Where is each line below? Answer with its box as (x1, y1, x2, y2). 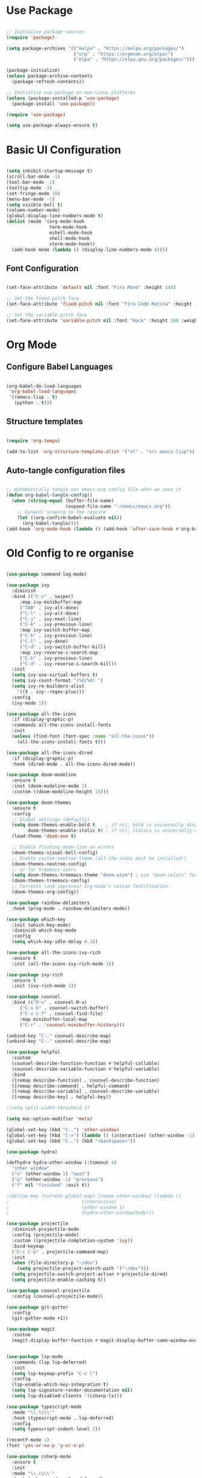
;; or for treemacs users (11, 867, 77, 873)
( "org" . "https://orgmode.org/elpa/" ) (73, 51, 173, 57)
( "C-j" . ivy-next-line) (19, 616, 82, 622)
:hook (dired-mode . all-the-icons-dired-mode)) (11, 761, 136, 767)
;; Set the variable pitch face (6, 312, 87, 318)
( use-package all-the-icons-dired (6, 750, 93, 756)
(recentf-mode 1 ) (6, 1437, 50, 1443)
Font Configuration (6, 263, 79, 273)
